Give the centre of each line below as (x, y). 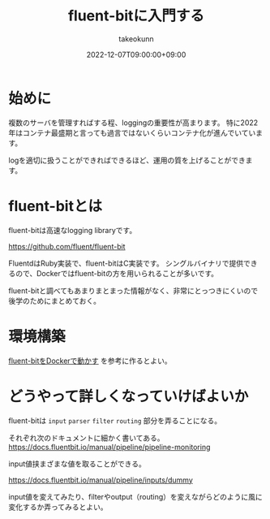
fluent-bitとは (56, 206)
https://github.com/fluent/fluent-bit (67, 246)
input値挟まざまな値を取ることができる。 (77, 464)
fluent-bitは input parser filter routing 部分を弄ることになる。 (115, 420)
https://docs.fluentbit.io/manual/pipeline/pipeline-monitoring (109, 447)
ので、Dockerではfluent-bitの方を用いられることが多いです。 (117, 273)
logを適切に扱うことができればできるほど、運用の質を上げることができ (127, 160)
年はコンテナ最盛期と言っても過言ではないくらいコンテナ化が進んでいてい (132, 132)
